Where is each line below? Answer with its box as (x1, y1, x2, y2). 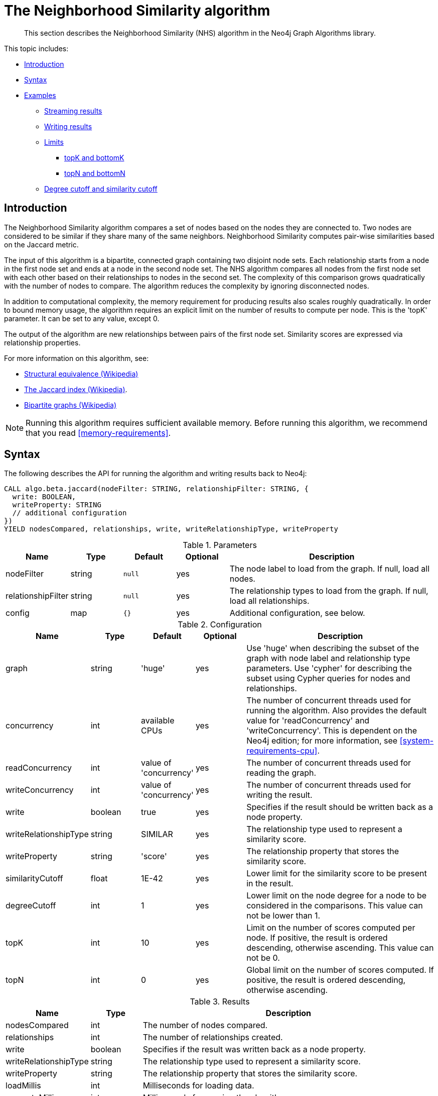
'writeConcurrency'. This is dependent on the (246, 725, 417, 736)
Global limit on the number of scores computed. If (246, 965, 434, 975)
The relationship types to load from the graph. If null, (229, 586, 428, 596)
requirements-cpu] (246, 746, 318, 756)
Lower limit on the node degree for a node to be (246, 890, 427, 901)
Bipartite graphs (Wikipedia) (24, 400, 117, 409)
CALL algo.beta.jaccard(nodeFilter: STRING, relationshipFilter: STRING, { (4, 485, 309, 493)
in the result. (246, 878, 294, 889)
